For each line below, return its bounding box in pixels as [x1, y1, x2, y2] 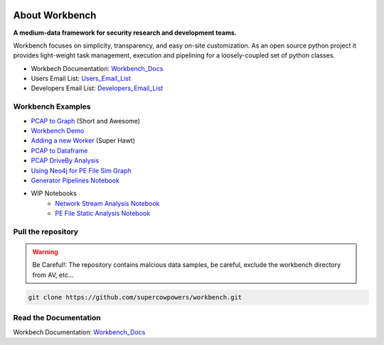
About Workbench [13, 9, 97, 21]
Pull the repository [13, 226, 78, 236]
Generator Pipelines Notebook [31, 176, 120, 185]
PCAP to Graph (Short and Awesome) [31, 116, 141, 125]
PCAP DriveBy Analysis [31, 156, 100, 165]
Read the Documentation [13, 313, 101, 323]
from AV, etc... [32, 270, 74, 279]
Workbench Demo [31, 126, 85, 135]
